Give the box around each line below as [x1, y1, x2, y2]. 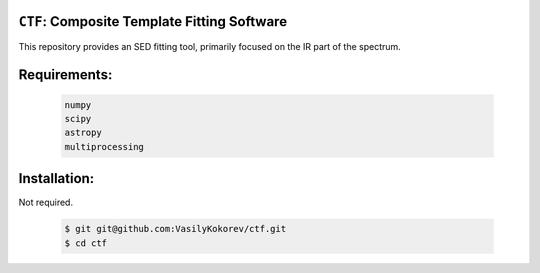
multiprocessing [64, 141, 145, 152]
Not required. [18, 196, 74, 209]
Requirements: [18, 66, 113, 84]
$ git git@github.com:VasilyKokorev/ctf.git [64, 223, 287, 235]
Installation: [18, 170, 95, 187]
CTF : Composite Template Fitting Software [18, 13, 288, 30]
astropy [64, 127, 102, 139]
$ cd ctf [64, 237, 108, 249]
